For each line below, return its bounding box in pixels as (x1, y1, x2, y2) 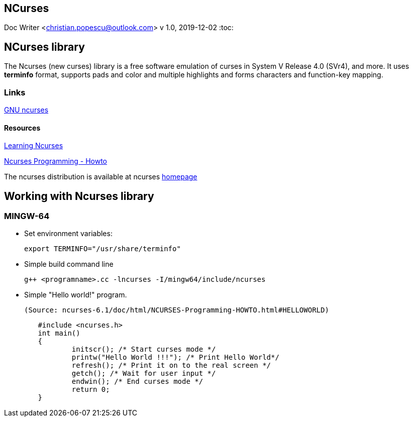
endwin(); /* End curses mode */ (71, 377, 203, 386)
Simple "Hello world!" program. (24, 290, 127, 299)
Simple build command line (24, 260, 114, 269)
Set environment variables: (24, 229, 113, 238)
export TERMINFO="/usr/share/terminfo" (24, 245, 181, 253)
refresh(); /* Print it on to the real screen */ (71, 361, 271, 370)
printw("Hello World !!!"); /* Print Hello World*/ (71, 353, 279, 362)
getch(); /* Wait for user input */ (71, 369, 216, 378)
